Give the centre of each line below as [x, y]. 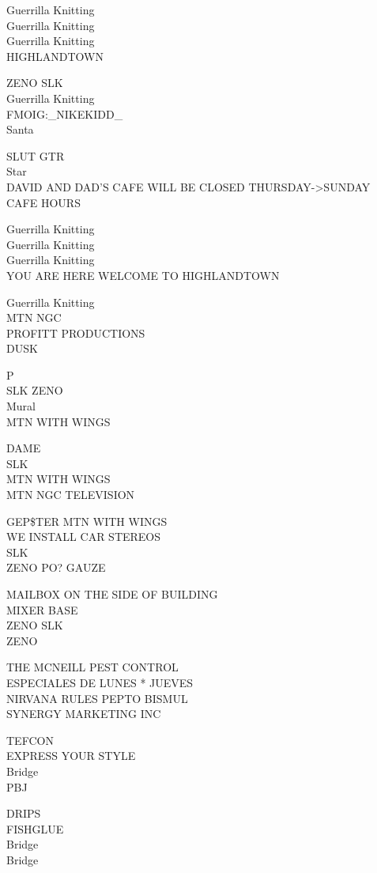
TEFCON [30, 740]
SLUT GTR [36, 155]
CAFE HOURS [43, 202]
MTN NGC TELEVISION [71, 495]
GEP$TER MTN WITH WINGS [87, 521]
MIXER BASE [42, 609]
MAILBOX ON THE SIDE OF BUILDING [112, 594]
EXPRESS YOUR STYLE [71, 756]
